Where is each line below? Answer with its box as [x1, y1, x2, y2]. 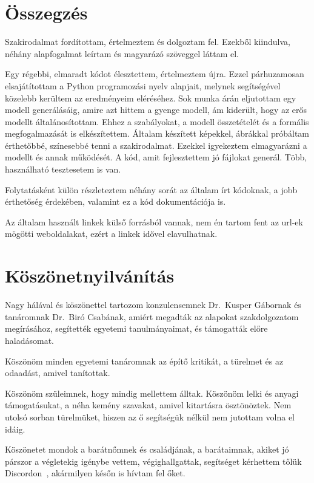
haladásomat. [5, 334, 54, 346]
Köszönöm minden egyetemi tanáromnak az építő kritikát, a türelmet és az [5, 354, 284, 367]
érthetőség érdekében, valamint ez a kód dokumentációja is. [5, 195, 226, 208]
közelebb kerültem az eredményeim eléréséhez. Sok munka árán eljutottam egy [5, 91, 296, 104]
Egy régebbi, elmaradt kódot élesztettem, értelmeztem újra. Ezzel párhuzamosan [5, 67, 304, 80]
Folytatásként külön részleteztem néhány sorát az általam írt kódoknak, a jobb [5, 183, 298, 196]
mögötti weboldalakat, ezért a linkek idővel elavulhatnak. [5, 227, 218, 240]
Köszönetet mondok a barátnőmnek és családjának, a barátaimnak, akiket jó [5, 443, 289, 456]
